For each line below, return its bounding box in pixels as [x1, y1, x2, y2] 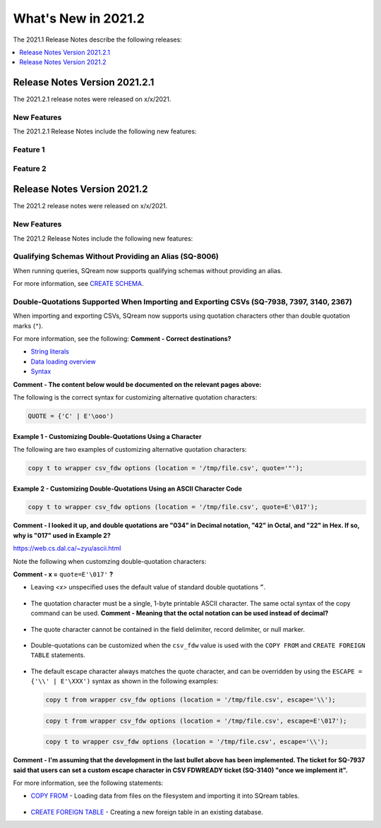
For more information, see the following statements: [13, 779, 164, 787]
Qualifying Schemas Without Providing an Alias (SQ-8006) [13, 251, 219, 261]
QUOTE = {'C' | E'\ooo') [28, 412, 114, 420]
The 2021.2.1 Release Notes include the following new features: [13, 127, 197, 136]
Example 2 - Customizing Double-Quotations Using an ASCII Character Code [13, 484, 243, 493]
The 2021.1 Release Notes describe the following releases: [13, 35, 183, 44]
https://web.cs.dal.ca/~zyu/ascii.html [13, 544, 121, 553]
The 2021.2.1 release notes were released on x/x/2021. [13, 95, 171, 104]
